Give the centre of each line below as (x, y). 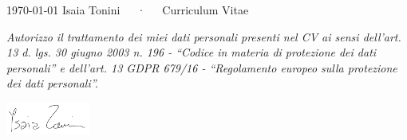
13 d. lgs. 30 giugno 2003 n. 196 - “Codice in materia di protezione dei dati (192, 52)
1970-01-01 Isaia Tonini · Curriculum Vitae (128, 10)
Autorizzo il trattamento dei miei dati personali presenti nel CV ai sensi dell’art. (204, 36)
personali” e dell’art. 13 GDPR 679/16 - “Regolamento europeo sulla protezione (202, 67)
